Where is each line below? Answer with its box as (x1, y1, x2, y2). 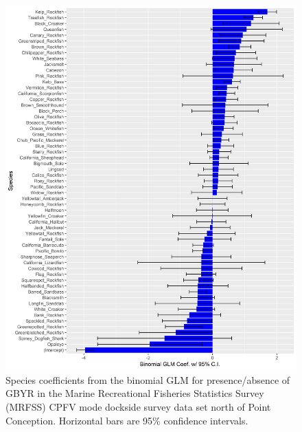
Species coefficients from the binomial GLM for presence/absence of (5, 372, 290, 387)
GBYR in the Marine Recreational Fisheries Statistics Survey (5, 386, 264, 400)
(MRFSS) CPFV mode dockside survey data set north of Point (5, 399, 271, 413)
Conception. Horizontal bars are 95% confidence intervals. (5, 413, 248, 427)
